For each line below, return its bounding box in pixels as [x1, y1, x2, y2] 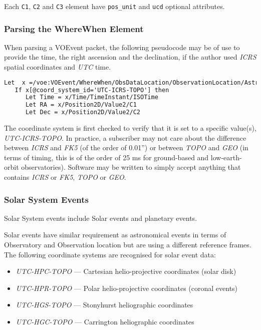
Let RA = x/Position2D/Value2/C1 [25, 101, 137, 109]
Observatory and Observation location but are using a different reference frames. [4, 239, 251, 249]
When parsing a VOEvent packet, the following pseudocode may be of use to [4, 42, 240, 52]
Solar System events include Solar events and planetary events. [4, 212, 197, 223]
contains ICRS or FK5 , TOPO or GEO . [4, 172, 126, 182]
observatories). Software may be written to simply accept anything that [21, 162, 241, 172]
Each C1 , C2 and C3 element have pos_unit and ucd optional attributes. [4, 1, 225, 11]
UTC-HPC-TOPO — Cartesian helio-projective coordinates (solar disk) [16, 266, 236, 276]
